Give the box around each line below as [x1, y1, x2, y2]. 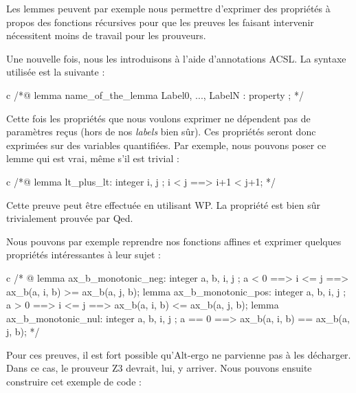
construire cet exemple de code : [6, 374, 142, 389]
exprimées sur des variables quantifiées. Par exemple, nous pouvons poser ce [6, 137, 326, 152]
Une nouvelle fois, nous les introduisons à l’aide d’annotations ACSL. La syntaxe [6, 51, 346, 65]
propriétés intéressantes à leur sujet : [6, 247, 161, 262]
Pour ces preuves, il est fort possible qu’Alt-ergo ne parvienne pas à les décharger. [6, 347, 351, 361]
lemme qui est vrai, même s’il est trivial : [6, 151, 179, 166]
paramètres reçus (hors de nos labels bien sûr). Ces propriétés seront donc [6, 124, 316, 139]
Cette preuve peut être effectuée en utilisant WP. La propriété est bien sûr [6, 197, 320, 212]
